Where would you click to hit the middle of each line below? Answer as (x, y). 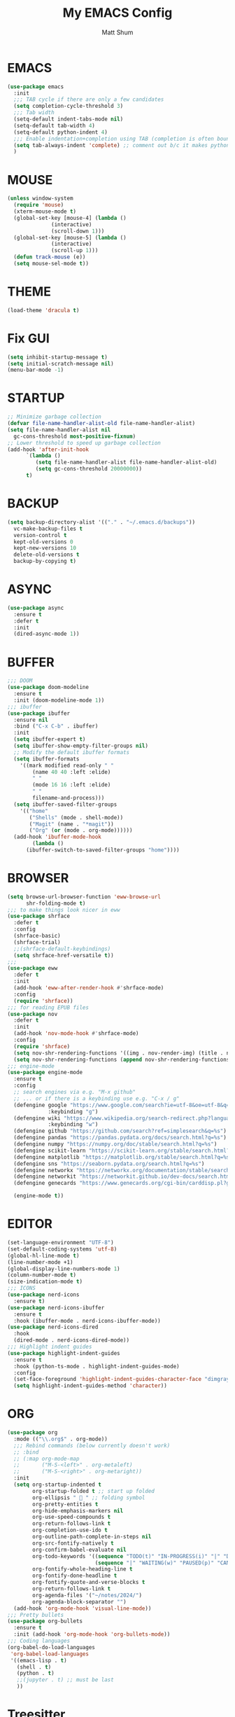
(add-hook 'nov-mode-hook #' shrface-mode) (76, 1034)
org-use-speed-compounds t (72, 1517)
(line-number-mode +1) (40, 1262)
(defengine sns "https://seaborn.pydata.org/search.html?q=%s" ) (109, 1164)
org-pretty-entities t (65, 1504)
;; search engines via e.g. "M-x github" (75, 1092)
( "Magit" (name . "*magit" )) (71, 824)
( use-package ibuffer (39, 713)
